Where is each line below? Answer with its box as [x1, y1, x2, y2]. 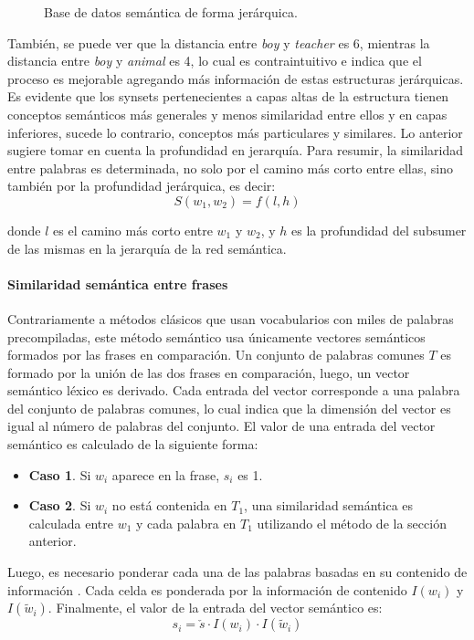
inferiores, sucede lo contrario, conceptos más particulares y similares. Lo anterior [7, 122, 463, 142]
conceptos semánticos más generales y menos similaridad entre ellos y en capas [7, 104, 448, 123]
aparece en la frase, [111, 465, 220, 484]
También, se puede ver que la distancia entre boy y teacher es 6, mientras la [7, 33, 430, 52]
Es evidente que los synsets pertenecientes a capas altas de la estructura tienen [7, 87, 449, 106]
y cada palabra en [136, 513, 237, 532]
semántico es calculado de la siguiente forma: [7, 435, 258, 454]
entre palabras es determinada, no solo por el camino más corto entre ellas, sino [7, 158, 453, 177]
